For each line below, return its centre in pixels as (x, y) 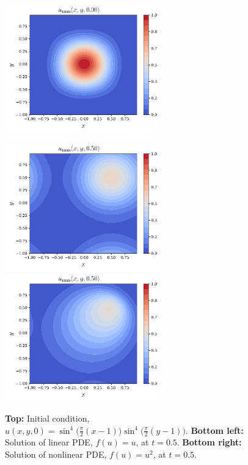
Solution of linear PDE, (49, 442)
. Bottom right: (209, 442)
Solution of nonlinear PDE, (56, 454)
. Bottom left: (214, 430)
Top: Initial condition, (47, 418)
